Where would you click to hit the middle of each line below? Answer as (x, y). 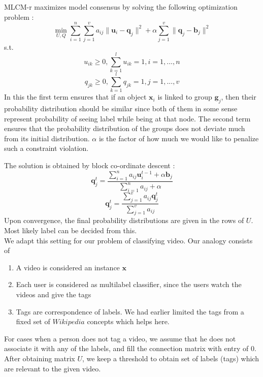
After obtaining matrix (40, 358)
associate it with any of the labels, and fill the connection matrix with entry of (126, 348)
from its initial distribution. (47, 138)
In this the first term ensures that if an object (75, 97)
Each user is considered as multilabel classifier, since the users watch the (129, 284)
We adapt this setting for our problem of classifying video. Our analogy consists (128, 240)
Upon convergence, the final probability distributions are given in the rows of (124, 220)
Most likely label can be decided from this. (71, 230)
